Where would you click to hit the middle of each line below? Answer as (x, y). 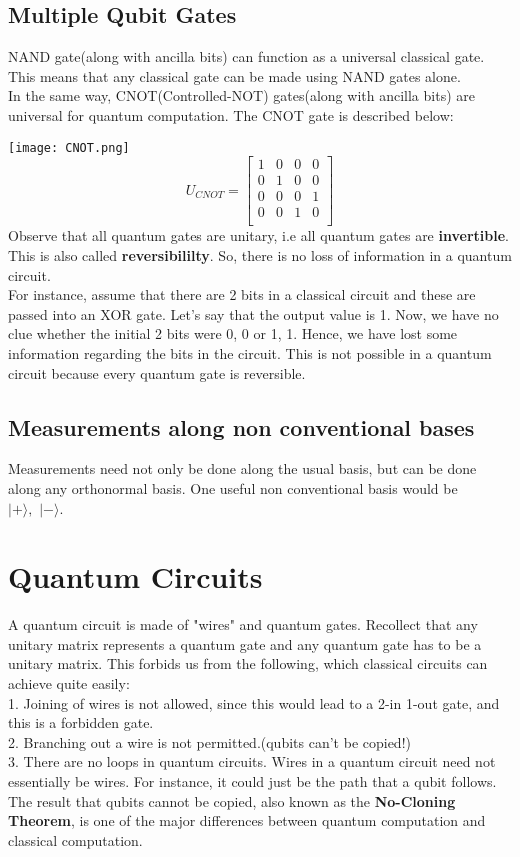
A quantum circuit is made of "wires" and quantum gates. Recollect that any (243, 624)
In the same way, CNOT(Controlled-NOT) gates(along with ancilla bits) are (241, 95)
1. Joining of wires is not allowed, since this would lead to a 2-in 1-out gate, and (254, 702)
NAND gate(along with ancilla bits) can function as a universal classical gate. (246, 56)
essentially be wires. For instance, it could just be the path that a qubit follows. (252, 781)
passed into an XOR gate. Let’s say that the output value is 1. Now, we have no (253, 313)
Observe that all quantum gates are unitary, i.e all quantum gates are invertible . (258, 235)
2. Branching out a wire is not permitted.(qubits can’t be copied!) (209, 741)
